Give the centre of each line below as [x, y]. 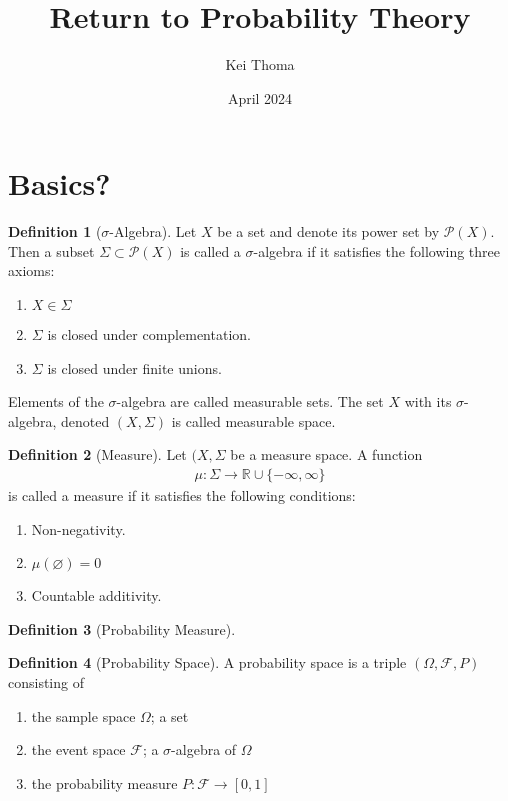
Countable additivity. [96, 595]
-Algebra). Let [153, 231]
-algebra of [204, 749]
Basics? [59, 183]
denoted [85, 420]
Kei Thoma [260, 64]
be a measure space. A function [326, 454]
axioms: [31, 270]
